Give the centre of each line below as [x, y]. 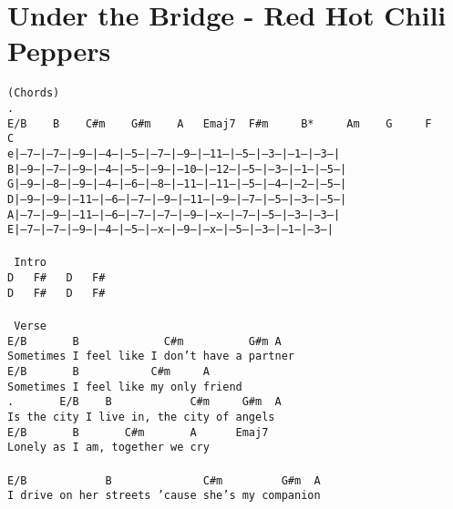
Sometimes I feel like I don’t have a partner [151, 356]
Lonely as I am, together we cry [108, 448]
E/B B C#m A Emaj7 [138, 432]
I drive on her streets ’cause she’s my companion [164, 496]
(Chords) [34, 93]
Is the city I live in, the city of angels [141, 417]
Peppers [59, 51]
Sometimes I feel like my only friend [125, 387]
